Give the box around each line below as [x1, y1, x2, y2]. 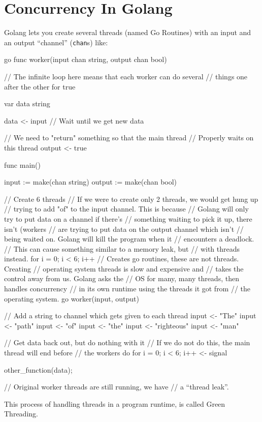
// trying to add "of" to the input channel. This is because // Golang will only [4, 203, 249, 214]
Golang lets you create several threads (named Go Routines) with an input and [4, 27, 251, 38]
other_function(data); [4, 364, 73, 375]
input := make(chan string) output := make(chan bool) [4, 176, 177, 187]
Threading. [4, 408, 38, 419]
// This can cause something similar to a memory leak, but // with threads [4, 243, 240, 254]
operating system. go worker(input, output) [4, 293, 139, 304]
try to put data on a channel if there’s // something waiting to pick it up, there [4, 213, 252, 224]
